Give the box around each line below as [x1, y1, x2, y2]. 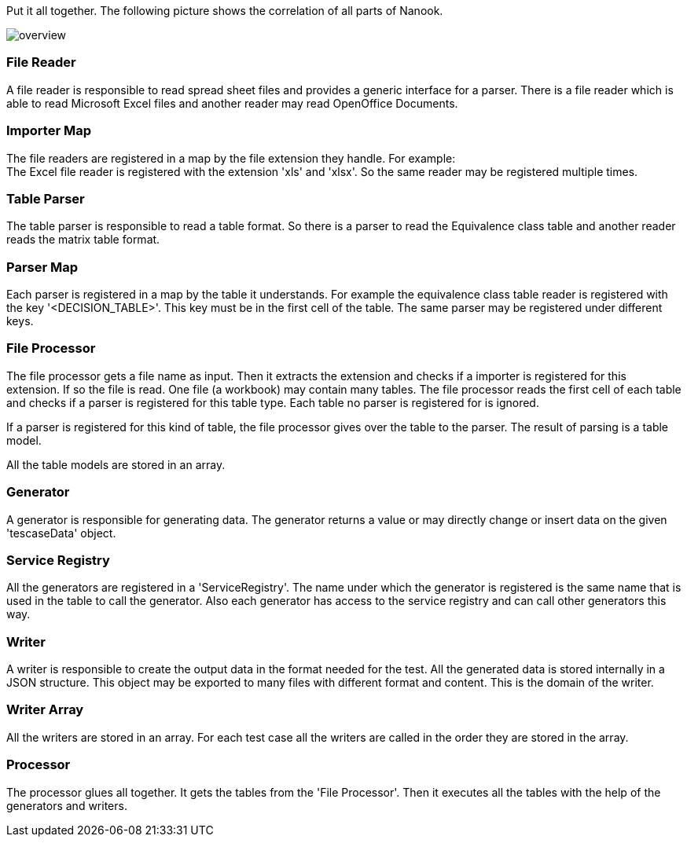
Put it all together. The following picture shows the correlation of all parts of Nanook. [6, 4, 443, 17]
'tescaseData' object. [6, 526, 116, 540]
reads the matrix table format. [6, 233, 160, 247]
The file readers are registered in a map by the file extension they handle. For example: [6, 151, 456, 165]
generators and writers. [6, 798, 127, 812]
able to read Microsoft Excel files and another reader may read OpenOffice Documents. [6, 96, 458, 110]
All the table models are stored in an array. [6, 457, 226, 471]
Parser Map [6, 258, 79, 275]
